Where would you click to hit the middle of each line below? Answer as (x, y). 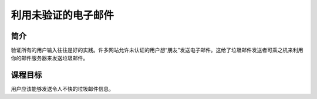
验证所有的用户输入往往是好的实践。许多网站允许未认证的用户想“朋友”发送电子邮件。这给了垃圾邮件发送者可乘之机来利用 (157, 50)
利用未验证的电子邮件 (63, 15)
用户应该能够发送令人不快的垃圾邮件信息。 (62, 89)
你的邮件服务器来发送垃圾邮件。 (49, 58)
